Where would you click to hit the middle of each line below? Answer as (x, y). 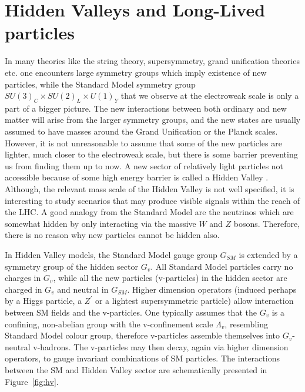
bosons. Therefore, (267, 223)
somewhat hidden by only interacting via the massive (100, 223)
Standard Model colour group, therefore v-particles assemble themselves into (143, 335)
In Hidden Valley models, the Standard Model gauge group (111, 255)
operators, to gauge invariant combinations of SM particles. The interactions (142, 358)
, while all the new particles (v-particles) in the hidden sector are (170, 278)
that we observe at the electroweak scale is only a (210, 96)
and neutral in (83, 289)
